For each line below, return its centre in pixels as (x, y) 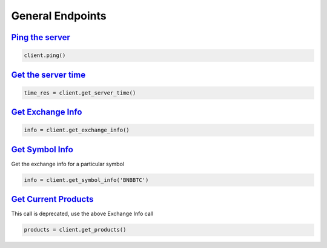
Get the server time (48, 75)
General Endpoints (59, 16)
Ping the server (41, 37)
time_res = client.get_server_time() (80, 93)
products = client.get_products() (75, 230)
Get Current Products (52, 199)
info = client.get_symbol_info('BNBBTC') (86, 180)
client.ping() (45, 55)
